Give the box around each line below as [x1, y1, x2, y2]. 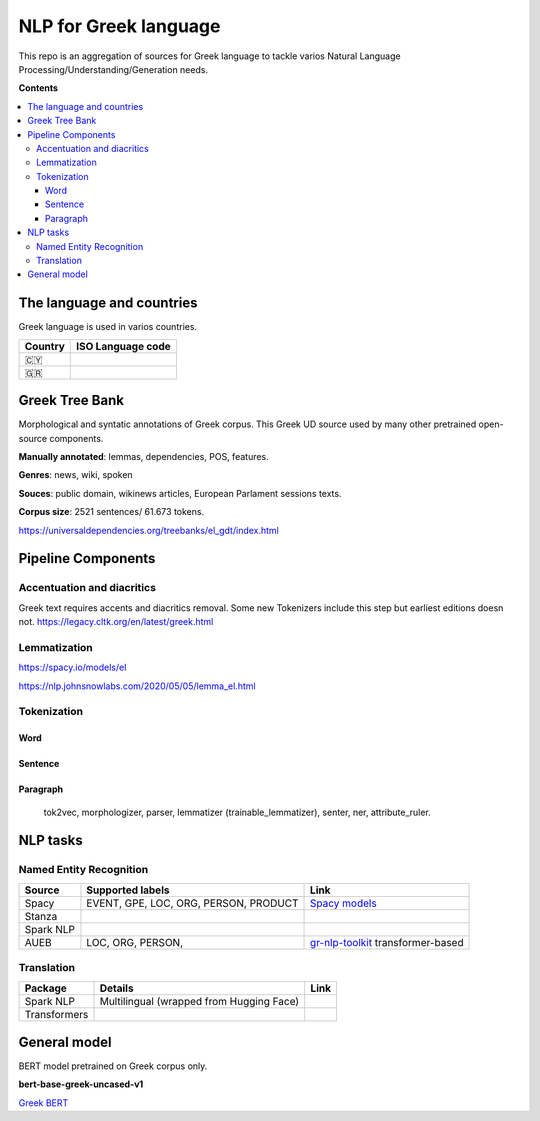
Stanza [24, 909, 58, 923]
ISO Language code [76, 339, 172, 353]
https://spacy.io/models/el [18, 661, 127, 674]
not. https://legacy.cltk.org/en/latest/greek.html [18, 616, 214, 628]
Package [24, 981, 67, 995]
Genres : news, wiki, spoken [18, 469, 134, 481]
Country [24, 339, 65, 353]
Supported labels [86, 883, 170, 897]
